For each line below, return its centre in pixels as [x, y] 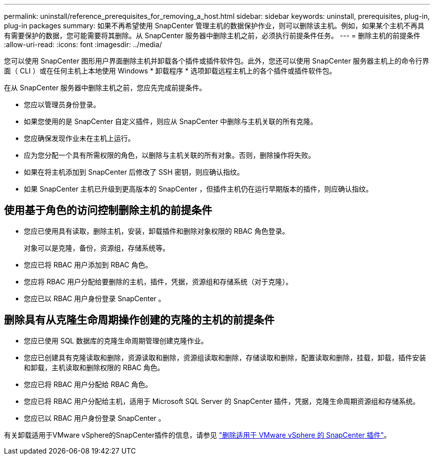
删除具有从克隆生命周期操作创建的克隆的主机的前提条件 [139, 320]
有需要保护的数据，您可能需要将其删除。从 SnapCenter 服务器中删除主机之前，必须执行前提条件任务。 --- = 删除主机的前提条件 [212, 35]
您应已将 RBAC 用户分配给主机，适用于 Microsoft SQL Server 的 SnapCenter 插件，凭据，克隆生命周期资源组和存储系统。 [222, 401]
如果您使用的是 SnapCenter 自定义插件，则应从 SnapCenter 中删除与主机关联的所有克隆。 [171, 121]
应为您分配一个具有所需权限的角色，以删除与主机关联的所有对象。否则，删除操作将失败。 [169, 155]
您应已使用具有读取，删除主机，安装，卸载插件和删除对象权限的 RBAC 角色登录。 [157, 231]
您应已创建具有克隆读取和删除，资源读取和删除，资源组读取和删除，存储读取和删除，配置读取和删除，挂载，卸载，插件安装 [225, 357]
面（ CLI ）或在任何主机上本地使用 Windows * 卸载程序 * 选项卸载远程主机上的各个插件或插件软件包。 [170, 71]
